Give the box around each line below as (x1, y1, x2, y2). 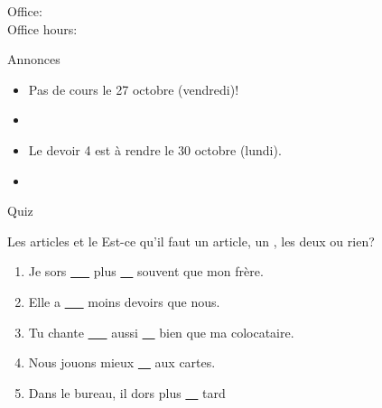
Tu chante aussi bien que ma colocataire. (28, 322, 294, 341)
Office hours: (7, 19, 78, 38)
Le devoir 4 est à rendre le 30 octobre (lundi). (28, 140, 282, 159)
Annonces (7, 50, 61, 69)
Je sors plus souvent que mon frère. (28, 262, 264, 281)
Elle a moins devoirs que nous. (28, 292, 220, 311)
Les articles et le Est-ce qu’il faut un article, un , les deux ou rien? (7, 231, 375, 250)
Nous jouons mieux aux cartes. (28, 353, 216, 372)
